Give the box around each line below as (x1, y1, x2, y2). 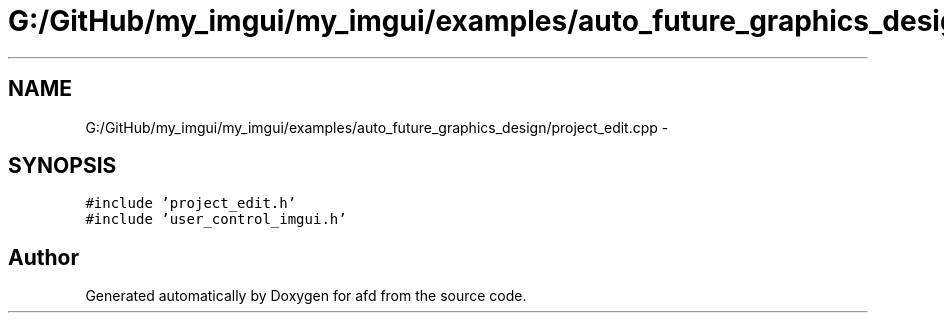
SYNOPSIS (8, 153, 117, 179)
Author (8, 244, 79, 270)
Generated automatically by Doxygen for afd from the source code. (85, 287, 527, 305)
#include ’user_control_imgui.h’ (85, 211, 347, 228)
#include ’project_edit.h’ (85, 195, 297, 212)
